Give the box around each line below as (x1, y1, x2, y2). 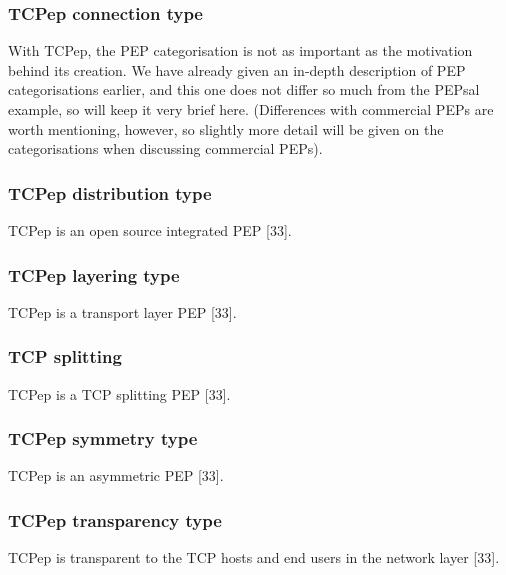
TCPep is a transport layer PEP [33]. (8, 301, 237, 322)
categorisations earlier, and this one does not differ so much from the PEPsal (8, 79, 480, 100)
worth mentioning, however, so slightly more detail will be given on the (8, 118, 444, 139)
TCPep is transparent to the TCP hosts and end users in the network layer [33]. (8, 547, 500, 568)
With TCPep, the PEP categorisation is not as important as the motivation (8, 40, 473, 61)
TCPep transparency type (8, 507, 222, 532)
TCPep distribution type (8, 180, 212, 205)
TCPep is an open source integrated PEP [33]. (8, 220, 292, 240)
